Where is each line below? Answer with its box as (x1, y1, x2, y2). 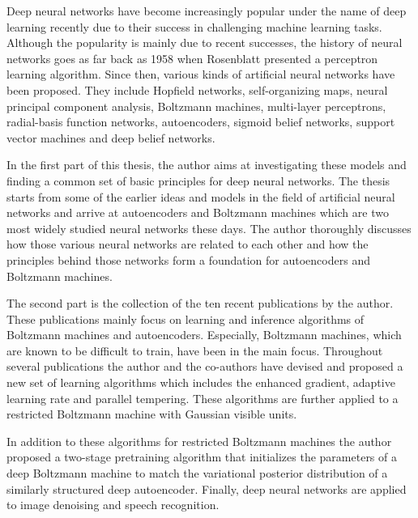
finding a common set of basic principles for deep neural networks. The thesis (6, 172, 390, 189)
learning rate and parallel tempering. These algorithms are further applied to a (6, 389, 399, 406)
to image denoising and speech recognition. (6, 496, 220, 513)
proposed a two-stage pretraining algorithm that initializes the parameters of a (6, 448, 397, 465)
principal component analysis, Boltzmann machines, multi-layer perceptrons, (6, 97, 386, 114)
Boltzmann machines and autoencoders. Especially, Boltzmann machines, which (6, 326, 402, 343)
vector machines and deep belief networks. (6, 129, 215, 146)
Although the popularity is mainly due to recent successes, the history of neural (6, 34, 403, 51)
